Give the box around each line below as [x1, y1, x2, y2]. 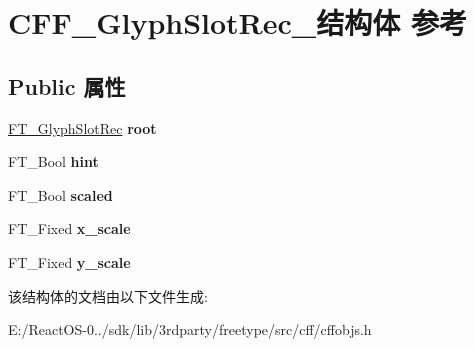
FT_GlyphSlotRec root [8, 117, 157, 138]
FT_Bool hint [8, 151, 99, 172]
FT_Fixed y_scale [8, 251, 131, 272]
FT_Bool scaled [8, 184, 113, 205]
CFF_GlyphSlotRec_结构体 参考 [8, 2, 467, 43]
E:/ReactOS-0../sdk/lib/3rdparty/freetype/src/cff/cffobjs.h [8, 319, 372, 340]
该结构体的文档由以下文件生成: [8, 285, 208, 306]
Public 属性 [8, 70, 126, 101]
